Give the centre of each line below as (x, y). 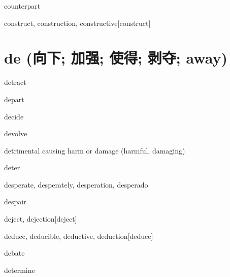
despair (15, 202)
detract (15, 82)
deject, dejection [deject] (41, 219)
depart (14, 99)
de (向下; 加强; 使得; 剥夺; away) (116, 58)
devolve (16, 133)
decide (14, 116)
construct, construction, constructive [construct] (77, 23)
